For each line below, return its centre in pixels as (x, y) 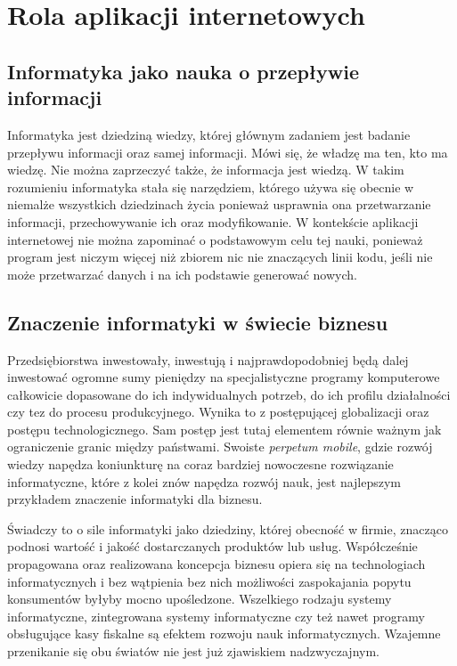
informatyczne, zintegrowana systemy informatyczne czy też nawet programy (216, 616)
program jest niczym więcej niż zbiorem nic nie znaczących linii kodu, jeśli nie (220, 257)
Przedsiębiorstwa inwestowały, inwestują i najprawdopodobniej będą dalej (208, 359)
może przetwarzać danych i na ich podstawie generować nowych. (182, 274)
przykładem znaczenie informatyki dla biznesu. (135, 499)
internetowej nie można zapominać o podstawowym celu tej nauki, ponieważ (215, 239)
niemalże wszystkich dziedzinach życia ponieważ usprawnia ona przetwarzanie (219, 204)
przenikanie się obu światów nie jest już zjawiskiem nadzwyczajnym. (193, 651)
